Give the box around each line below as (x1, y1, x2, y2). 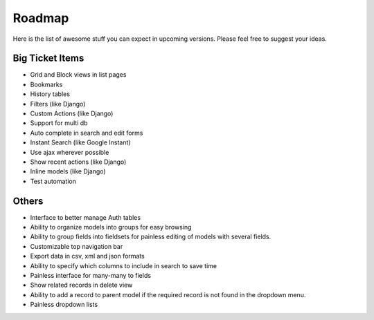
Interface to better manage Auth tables (30, 213, 141, 221)
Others (12, 195, 44, 207)
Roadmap (12, 10, 69, 26)
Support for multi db (30, 119, 88, 127)
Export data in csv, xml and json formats (30, 252, 145, 261)
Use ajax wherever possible (30, 148, 109, 156)
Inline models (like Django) (30, 167, 107, 176)
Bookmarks (30, 80, 63, 88)
